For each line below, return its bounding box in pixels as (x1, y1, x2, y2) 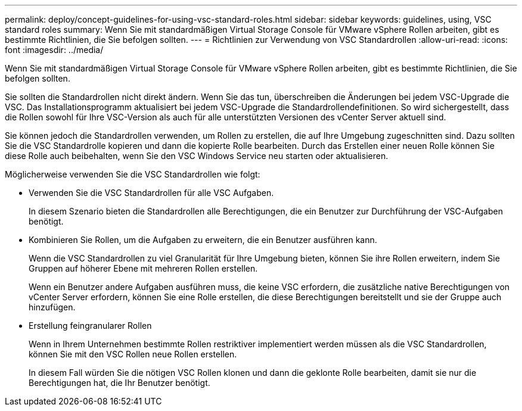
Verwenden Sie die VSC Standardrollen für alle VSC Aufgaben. (29, 188, 274, 198)
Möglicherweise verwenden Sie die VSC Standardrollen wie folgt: (5, 169, 260, 179)
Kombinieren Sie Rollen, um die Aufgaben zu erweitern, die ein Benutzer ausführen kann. (29, 235, 377, 245)
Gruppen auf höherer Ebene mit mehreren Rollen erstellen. (29, 263, 258, 273)
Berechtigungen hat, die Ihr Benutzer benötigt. (29, 378, 210, 388)
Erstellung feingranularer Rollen (29, 320, 152, 331)
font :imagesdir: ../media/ (5, 45, 104, 55)
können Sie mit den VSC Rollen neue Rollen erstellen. (29, 349, 237, 359)
